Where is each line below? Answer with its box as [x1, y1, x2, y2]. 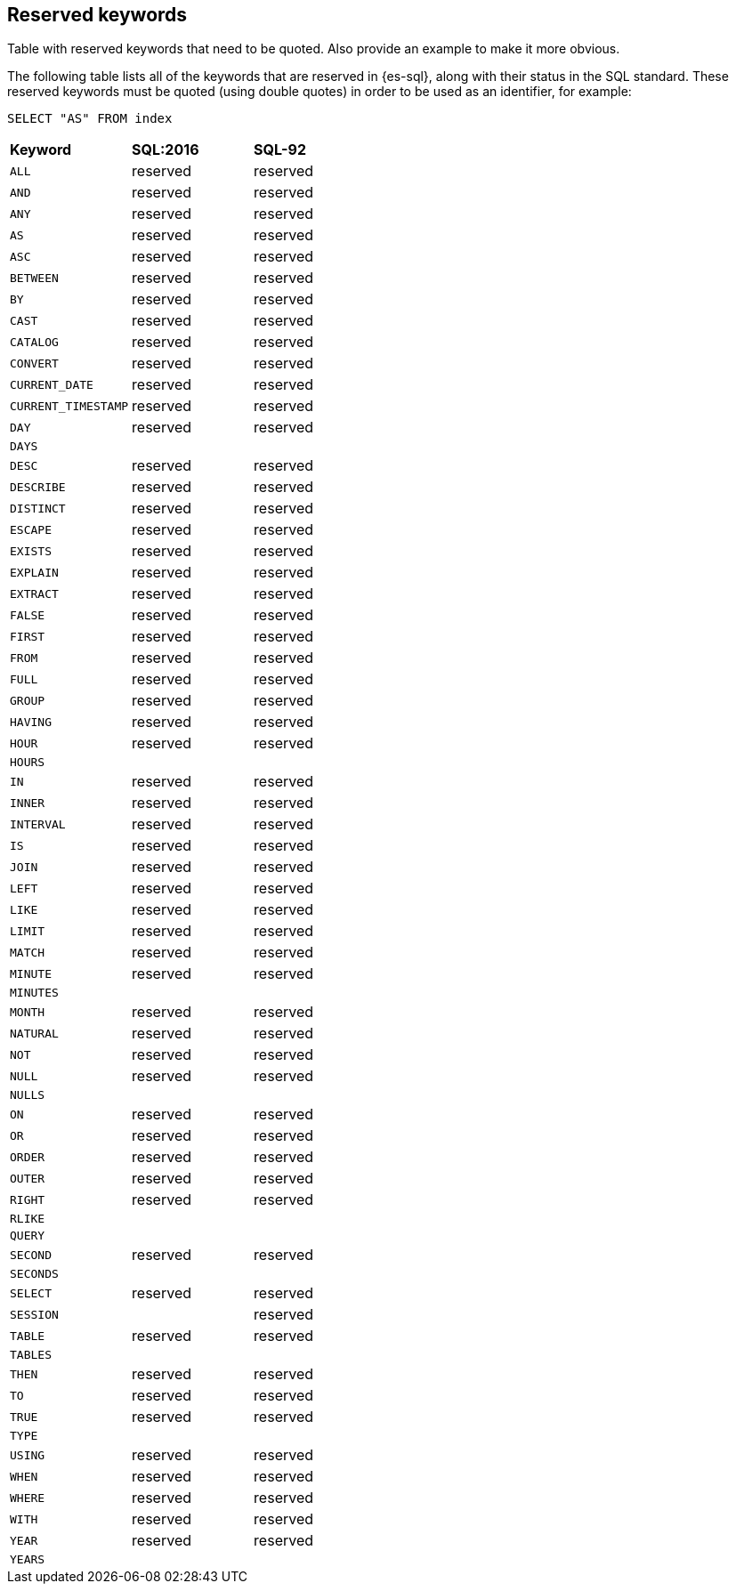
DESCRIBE [10, 480, 66, 494]
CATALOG [10, 335, 59, 349]
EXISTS [10, 544, 52, 558]
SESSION [10, 1307, 59, 1321]
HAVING [10, 715, 52, 729]
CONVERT [10, 356, 59, 370]
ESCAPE [10, 522, 52, 537]
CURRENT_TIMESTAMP [10, 399, 129, 413]
